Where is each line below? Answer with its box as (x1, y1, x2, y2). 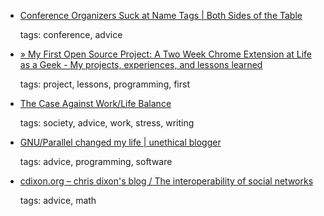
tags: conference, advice (19, 29, 123, 40)
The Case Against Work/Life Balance (19, 98, 172, 109)
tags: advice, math (19, 195, 97, 206)
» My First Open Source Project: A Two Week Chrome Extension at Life (19, 48, 312, 60)
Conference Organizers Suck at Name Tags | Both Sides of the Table (19, 10, 303, 21)
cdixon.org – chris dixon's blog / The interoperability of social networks (19, 175, 314, 187)
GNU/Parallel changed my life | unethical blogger (19, 136, 222, 148)
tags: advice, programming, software (19, 156, 173, 167)
